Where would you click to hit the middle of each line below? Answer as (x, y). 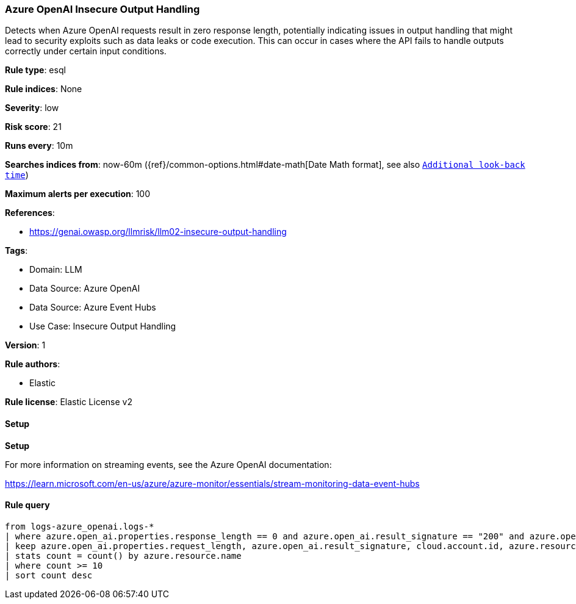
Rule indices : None (44, 89)
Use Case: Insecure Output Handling (103, 326)
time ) (17, 175)
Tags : (16, 251)
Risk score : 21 (33, 127)
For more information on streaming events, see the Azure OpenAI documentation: (168, 464)
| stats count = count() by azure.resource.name (123, 555)
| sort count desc (49, 575)
